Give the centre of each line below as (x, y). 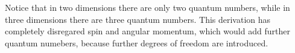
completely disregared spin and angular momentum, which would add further (147, 31)
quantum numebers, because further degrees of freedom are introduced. (137, 42)
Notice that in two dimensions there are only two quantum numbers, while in (147, 7)
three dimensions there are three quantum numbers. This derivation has (138, 19)
